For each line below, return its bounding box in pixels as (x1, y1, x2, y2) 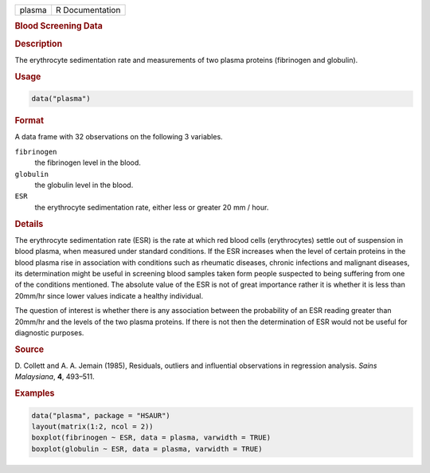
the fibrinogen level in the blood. (34, 158, 141, 167)
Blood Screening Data (14, 21, 103, 32)
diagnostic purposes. (14, 327, 84, 338)
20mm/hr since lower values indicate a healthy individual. (14, 291, 203, 300)
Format (14, 115, 44, 127)
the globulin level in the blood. (34, 180, 134, 190)
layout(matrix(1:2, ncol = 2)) (31, 422, 154, 432)
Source (14, 343, 45, 354)
